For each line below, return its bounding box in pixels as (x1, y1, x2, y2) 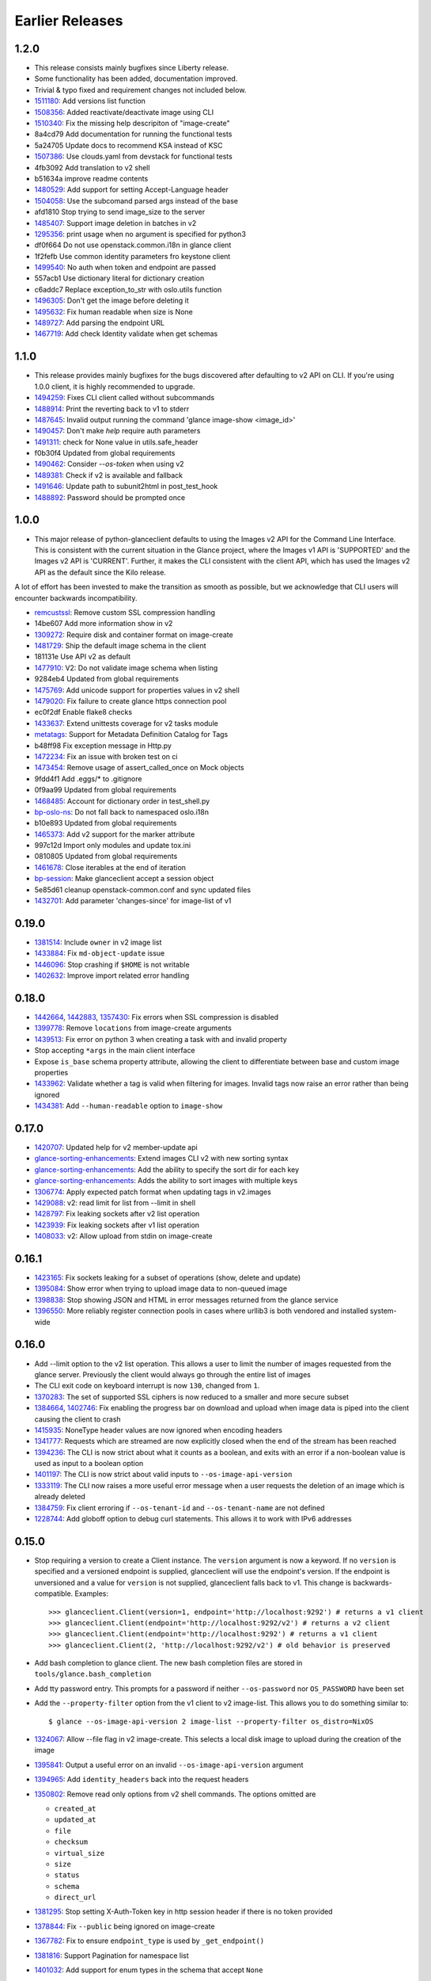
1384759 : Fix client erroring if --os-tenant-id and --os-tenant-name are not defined (34, 1502, 325, 1513)
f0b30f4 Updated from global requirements (34, 448, 176, 458)
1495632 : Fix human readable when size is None (34, 307, 193, 316)
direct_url (54, 1893, 96, 1902)
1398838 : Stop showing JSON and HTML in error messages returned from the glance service (34, 1295, 339, 1304)
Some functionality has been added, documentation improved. (34, 74, 238, 83)
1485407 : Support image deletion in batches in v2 (34, 218, 197, 227)
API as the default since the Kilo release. (34, 567, 166, 577)
